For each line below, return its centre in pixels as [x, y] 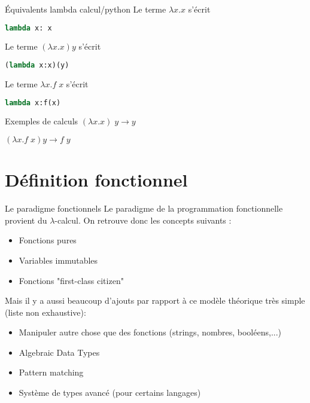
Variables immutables [58, 260]
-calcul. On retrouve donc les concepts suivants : [143, 220]
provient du [26, 220]
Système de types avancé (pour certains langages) [110, 393]
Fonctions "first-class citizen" [71, 280]
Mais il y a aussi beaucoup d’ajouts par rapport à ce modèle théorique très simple [155, 300]
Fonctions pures [48, 240]
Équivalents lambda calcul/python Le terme [86, 9]
